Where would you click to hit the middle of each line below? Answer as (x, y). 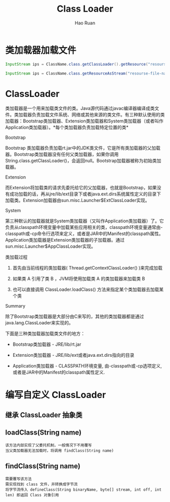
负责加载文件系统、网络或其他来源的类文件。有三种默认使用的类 (98, 115)
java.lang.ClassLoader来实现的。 (39, 323)
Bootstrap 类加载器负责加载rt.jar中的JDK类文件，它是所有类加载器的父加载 (83, 148)
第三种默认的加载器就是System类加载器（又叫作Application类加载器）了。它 (85, 221)
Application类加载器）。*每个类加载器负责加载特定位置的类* (67, 127)
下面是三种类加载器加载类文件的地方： (45, 333)
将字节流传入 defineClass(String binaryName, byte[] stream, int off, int (83, 490)
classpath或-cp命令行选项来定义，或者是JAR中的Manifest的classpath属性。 (84, 233)
